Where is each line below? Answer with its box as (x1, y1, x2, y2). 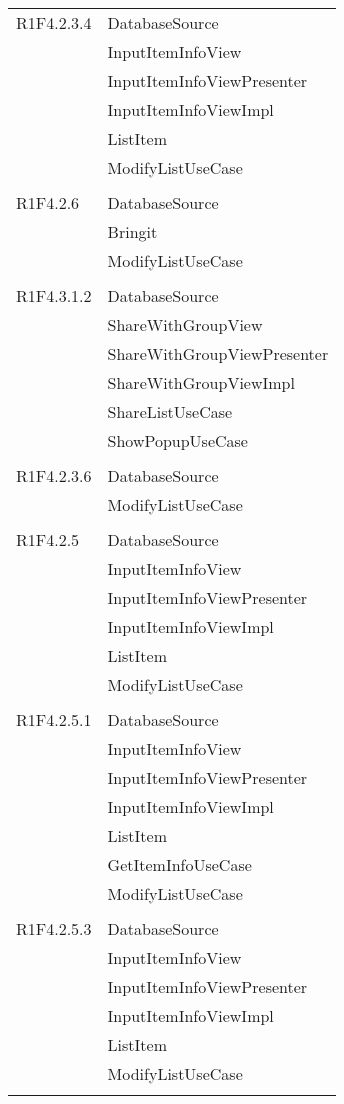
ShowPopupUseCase (107, 429, 248, 452)
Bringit (107, 220, 158, 243)
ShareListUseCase (107, 400, 233, 423)
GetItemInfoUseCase (107, 853, 252, 876)
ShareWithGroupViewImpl (107, 371, 295, 394)
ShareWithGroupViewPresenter (107, 342, 329, 365)
